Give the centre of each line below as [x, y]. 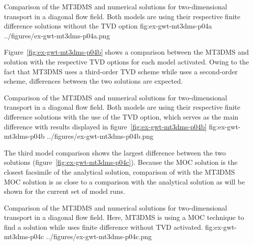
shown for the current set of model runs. [65, 191]
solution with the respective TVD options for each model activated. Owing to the [126, 61]
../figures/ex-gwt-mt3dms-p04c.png [99, 236]
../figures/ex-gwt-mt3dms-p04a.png [57, 35]
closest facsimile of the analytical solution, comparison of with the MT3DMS [120, 171]
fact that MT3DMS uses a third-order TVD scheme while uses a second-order [121, 71]
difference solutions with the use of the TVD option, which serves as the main [121, 116]
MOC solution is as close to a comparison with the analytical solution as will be [125, 181]
